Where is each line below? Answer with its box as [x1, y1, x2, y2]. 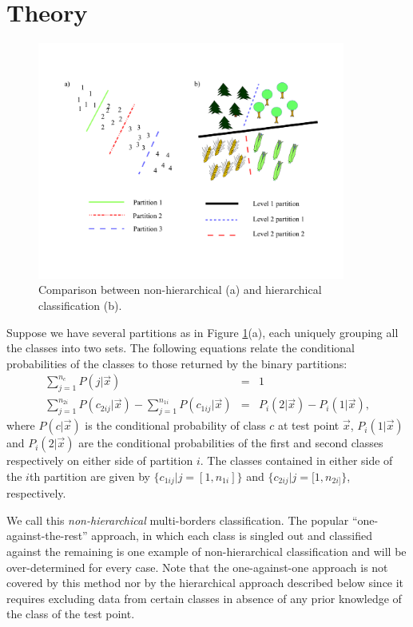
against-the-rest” [6, 527, 88, 544]
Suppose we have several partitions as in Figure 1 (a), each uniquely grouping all [6, 323, 399, 340]
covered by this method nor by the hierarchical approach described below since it [6, 574, 404, 591]
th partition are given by [29, 467, 150, 484]
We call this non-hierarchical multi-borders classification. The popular [6, 511, 349, 528]
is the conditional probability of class [85, 417, 266, 434]
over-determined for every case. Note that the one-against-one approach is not [6, 558, 388, 575]
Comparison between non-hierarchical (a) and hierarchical [38, 281, 322, 298]
